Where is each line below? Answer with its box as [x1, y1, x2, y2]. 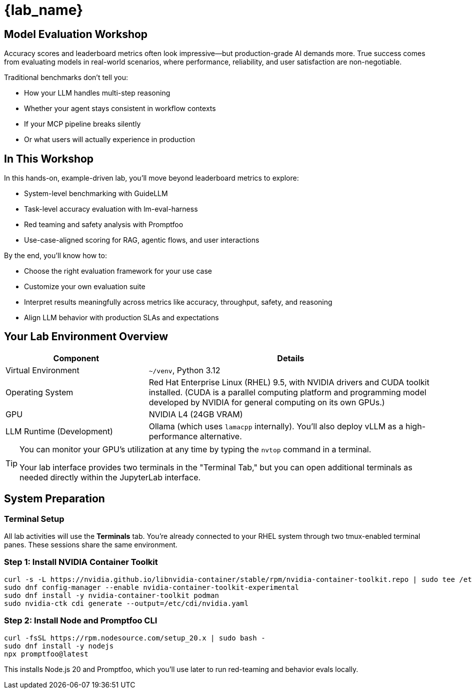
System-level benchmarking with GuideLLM [24, 189, 168, 198]
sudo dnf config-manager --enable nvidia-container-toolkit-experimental [4, 583, 299, 591]
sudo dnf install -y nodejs [4, 641, 114, 650]
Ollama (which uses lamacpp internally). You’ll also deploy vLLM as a [148, 421, 403, 431]
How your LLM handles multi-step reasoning [24, 89, 170, 98]
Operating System [5, 387, 73, 397]
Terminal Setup [4, 513, 64, 524]
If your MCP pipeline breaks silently [24, 120, 141, 129]
